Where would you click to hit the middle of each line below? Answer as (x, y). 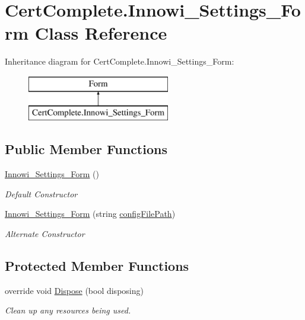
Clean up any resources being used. (68, 310)
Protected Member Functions (97, 266)
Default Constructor (41, 193)
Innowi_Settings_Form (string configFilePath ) (90, 214)
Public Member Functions (86, 149)
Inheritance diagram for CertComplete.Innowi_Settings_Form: (120, 61)
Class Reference (101, 33)
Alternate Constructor (45, 234)
